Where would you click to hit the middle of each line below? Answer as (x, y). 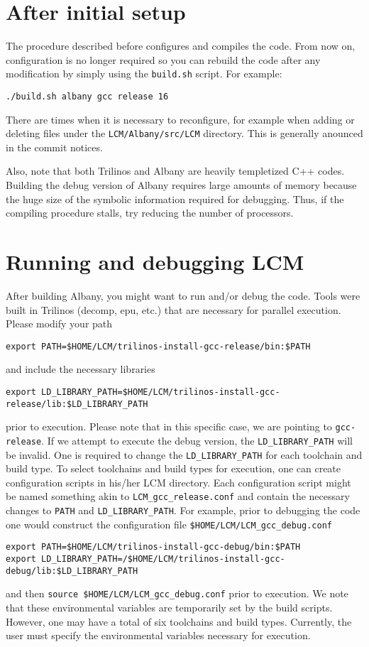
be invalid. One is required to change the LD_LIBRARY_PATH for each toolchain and (184, 454)
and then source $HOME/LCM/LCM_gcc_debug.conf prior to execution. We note (177, 593)
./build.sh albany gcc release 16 (87, 96)
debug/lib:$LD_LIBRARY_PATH (72, 571)
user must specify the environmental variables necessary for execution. (158, 635)
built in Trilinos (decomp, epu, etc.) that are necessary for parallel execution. (174, 309)
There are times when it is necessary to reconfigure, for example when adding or (180, 119)
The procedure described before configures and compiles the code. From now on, (181, 46)
